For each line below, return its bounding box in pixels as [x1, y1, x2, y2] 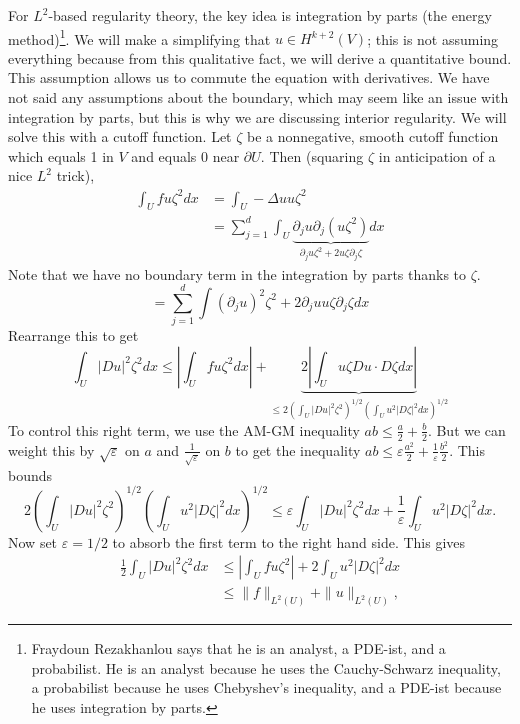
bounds [8, 464, 53, 485]
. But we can [427, 419, 506, 440]
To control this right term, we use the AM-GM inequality [8, 419, 360, 440]
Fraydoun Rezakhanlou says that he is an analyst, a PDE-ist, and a [31, 638, 446, 659]
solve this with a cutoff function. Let [8, 126, 232, 147]
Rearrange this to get [8, 325, 139, 346]
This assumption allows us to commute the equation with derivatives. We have [8, 67, 490, 88]
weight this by [8, 439, 95, 460]
